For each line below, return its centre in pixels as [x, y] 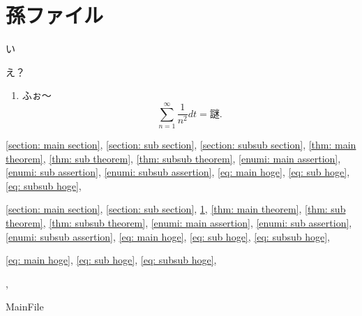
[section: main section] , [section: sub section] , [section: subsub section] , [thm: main [181, 145]
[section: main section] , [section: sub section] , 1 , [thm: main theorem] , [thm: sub [176, 209]
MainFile [25, 307]
